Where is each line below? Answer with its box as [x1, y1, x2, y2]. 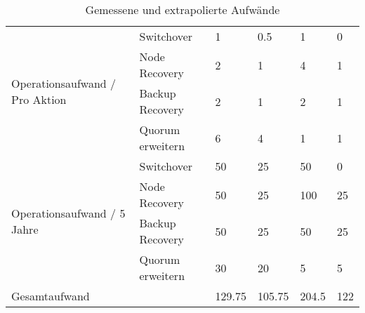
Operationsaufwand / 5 [11, 204, 126, 221]
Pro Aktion [11, 91, 67, 107]
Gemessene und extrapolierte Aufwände [85, 1, 280, 18]
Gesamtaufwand [11, 288, 90, 304]
